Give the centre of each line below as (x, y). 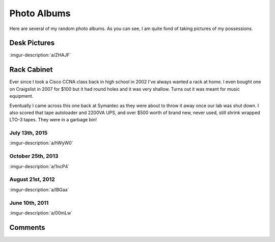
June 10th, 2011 (29, 203)
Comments (27, 227)
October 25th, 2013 (34, 156)
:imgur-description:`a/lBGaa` (39, 190)
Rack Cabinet (31, 70)
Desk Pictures (32, 43)
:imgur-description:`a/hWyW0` (41, 143)
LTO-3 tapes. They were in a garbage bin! (53, 120)
